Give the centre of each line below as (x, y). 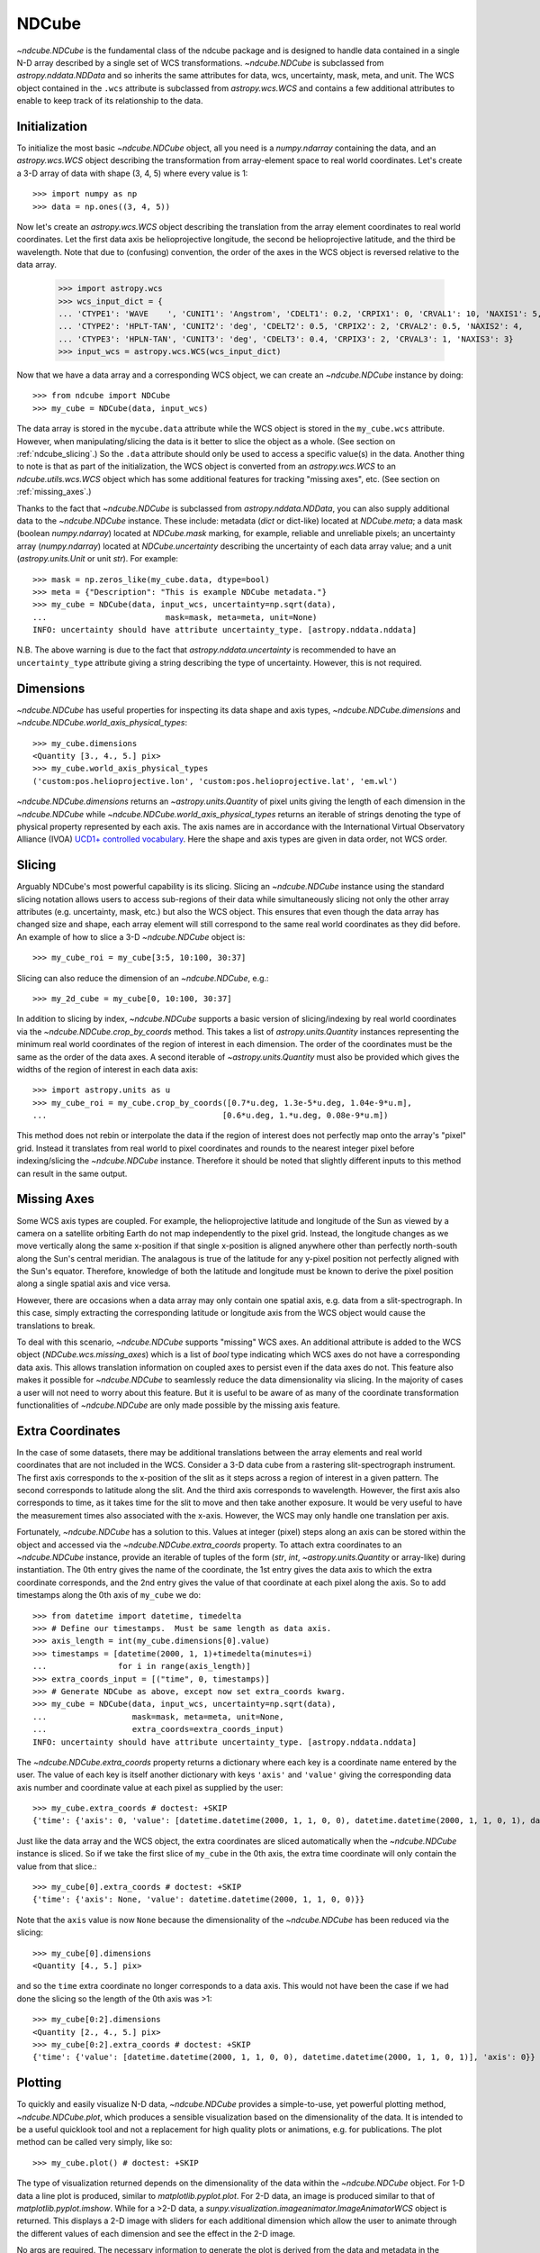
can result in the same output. (72, 1173)
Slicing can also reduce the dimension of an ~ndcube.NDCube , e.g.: (143, 978)
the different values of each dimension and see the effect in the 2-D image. (156, 2233)
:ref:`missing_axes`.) (54, 492)
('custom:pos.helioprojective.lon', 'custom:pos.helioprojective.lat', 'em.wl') (216, 781)
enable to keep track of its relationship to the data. (110, 101)
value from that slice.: (57, 1866)
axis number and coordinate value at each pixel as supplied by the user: (150, 1787)
